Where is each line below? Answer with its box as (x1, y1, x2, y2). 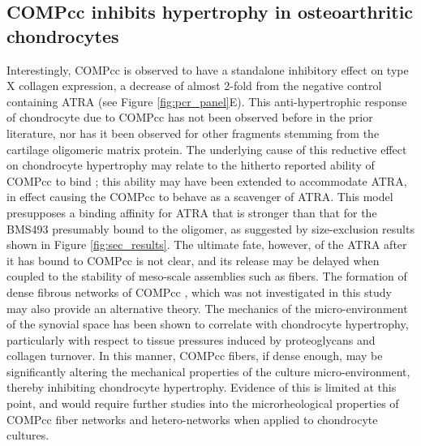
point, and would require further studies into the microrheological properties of (6, 395, 399, 412)
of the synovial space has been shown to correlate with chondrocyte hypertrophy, (6, 315, 409, 332)
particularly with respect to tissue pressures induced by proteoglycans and (6, 331, 376, 348)
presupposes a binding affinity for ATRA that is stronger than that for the (6, 204, 377, 221)
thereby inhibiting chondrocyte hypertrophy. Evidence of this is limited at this (6, 379, 397, 396)
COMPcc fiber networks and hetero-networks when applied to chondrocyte (6, 410, 378, 427)
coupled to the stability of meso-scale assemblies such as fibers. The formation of (6, 268, 407, 285)
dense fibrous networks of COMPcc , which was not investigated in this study (6, 283, 392, 300)
